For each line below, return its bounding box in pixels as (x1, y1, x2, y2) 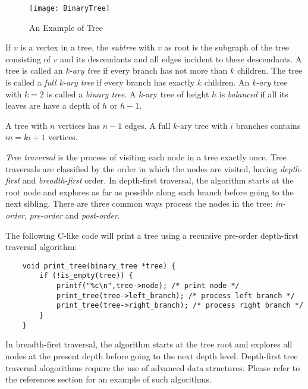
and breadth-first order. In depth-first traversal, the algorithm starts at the (22, 174, 294, 186)
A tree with (5, 119, 48, 131)
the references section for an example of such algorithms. (5, 373, 212, 385)
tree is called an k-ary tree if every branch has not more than (5, 64, 228, 77)
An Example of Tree (29, 21, 103, 33)
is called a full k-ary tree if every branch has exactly (5, 76, 195, 88)
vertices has (58, 119, 100, 131)
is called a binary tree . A (46, 87, 136, 100)
